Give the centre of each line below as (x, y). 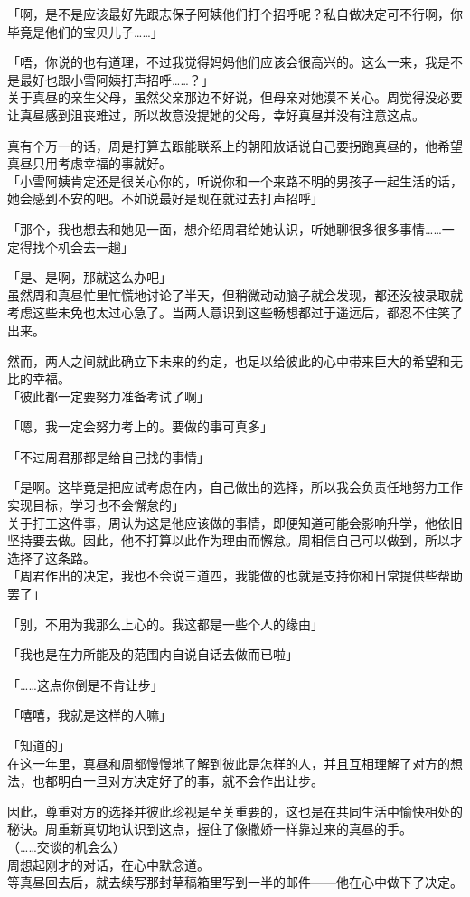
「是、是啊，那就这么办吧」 (89, 277)
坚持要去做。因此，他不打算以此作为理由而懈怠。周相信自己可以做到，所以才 (235, 540)
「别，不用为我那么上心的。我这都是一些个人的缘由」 (165, 623)
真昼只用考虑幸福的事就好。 (89, 163)
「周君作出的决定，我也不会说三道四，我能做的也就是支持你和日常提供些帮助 (235, 576)
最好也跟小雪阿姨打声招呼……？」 (117, 79)
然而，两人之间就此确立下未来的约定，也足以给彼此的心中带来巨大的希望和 (229, 360)
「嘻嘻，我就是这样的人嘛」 (89, 715)
